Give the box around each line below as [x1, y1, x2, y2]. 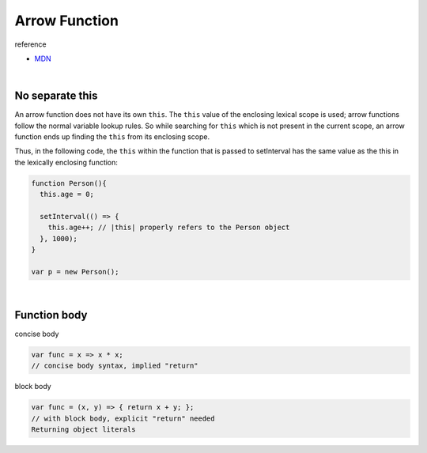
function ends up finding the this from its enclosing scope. [14, 132, 210, 142]
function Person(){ [31, 179, 107, 187]
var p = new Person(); [31, 267, 119, 276]
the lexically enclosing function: [14, 157, 119, 167]
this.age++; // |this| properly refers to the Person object [47, 223, 290, 232]
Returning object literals [31, 425, 136, 434]
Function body [14, 308, 88, 322]
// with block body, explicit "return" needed [31, 413, 215, 423]
